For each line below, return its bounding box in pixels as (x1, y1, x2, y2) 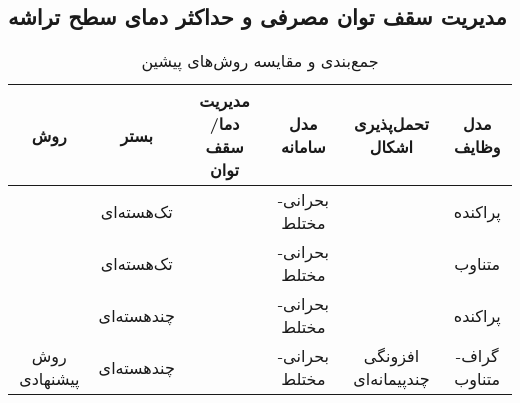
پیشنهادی (19, 367, 80, 391)
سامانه (281, 135, 326, 159)
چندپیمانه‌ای (353, 367, 430, 391)
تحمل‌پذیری (354, 112, 429, 136)
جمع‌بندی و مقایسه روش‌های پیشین (141, 49, 379, 73)
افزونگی (363, 344, 420, 368)
